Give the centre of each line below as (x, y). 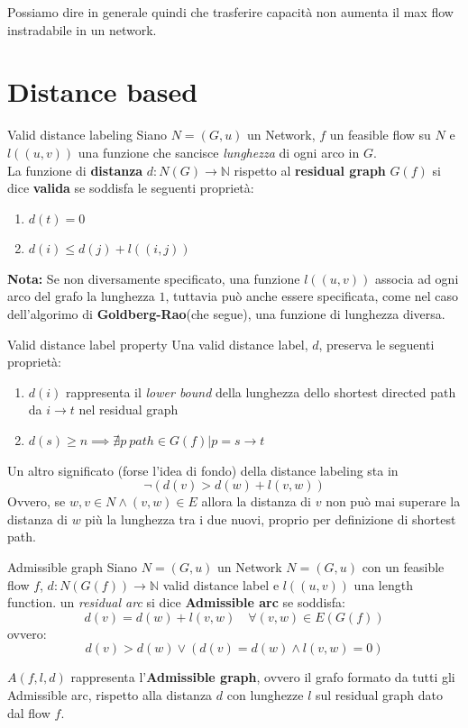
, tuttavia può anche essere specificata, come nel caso (312, 296)
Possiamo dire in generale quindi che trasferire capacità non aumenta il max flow (230, 12)
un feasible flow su (380, 135)
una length (383, 584)
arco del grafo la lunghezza (81, 296)
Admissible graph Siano (73, 567)
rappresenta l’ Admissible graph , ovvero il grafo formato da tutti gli (263, 677)
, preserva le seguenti (376, 344)
